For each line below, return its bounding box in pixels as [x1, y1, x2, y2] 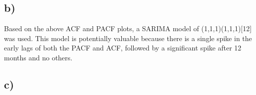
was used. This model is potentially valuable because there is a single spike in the [4, 33, 252, 43]
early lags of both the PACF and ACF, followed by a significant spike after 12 [4, 43, 242, 53]
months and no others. [4, 52, 73, 62]
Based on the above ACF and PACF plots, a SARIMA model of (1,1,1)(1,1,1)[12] [4, 23, 252, 34]
